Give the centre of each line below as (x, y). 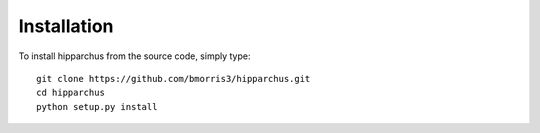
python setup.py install (97, 106)
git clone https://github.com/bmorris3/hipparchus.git (173, 78)
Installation (66, 26)
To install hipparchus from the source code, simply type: (134, 56)
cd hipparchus (70, 93)
